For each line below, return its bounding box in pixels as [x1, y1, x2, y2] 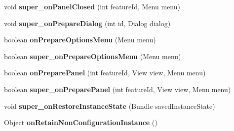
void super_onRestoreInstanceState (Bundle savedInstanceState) [4, 100, 215, 111]
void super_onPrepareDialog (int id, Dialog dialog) [4, 18, 171, 28]
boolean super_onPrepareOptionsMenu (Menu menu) [4, 51, 181, 61]
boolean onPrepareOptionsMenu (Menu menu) [4, 34, 156, 45]
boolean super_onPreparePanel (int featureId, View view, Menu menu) [4, 84, 231, 94]
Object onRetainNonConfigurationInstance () [4, 117, 157, 128]
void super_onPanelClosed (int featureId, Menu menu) [4, 1, 180, 11]
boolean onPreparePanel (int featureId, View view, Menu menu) [4, 67, 206, 78]
